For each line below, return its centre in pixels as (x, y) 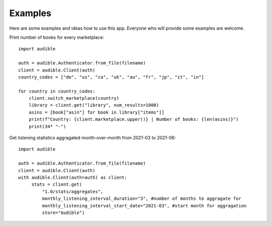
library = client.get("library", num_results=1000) (94, 105)
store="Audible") (63, 212)
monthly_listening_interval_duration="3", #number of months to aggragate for (142, 199)
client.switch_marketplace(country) (74, 98)
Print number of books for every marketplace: (57, 37)
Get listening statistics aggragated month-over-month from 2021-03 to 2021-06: (93, 138)
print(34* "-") (47, 126)
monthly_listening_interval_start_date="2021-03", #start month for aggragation (144, 206)
